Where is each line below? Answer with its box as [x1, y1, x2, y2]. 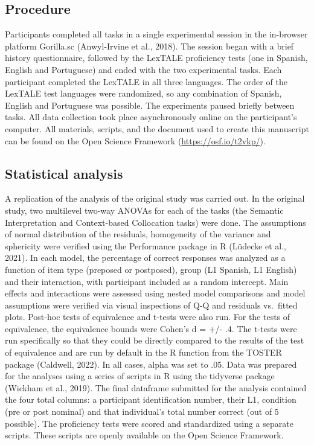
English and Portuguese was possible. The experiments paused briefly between [5, 98, 295, 111]
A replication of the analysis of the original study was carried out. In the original [5, 192, 305, 205]
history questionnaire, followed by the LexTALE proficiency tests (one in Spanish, [5, 51, 308, 64]
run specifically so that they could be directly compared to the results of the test [5, 334, 304, 347]
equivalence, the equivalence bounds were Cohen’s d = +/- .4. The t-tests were [5, 322, 297, 335]
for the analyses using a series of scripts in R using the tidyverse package [5, 370, 275, 382]
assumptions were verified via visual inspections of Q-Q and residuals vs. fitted [5, 298, 298, 311]
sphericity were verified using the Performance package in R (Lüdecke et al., [5, 239, 287, 252]
